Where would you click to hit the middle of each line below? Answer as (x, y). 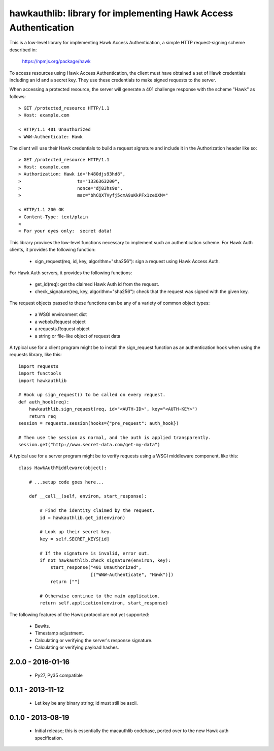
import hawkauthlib (43, 381)
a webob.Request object (60, 322)
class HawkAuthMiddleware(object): (63, 468)
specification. (49, 738)
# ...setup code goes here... (66, 482)
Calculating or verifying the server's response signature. (94, 640)
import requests (39, 366)
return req (42, 416)
